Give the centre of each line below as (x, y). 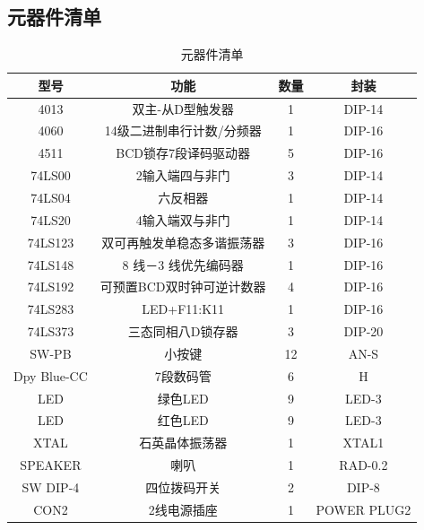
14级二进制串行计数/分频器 (183, 130)
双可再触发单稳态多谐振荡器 (183, 242)
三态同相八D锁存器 (183, 331)
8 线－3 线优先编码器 (183, 264)
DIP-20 (363, 331)
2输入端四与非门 (183, 175)
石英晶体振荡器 (183, 443)
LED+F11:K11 (183, 309)
